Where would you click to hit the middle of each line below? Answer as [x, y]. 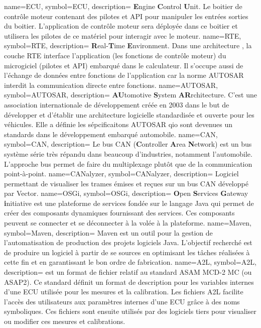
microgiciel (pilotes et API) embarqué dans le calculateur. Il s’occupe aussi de [124, 65]
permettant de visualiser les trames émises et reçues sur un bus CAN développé [126, 183]
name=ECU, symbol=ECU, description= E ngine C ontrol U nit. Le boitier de [123, 6]
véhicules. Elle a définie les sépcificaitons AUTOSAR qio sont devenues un [118, 124]
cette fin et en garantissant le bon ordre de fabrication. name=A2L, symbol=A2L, [130, 262]
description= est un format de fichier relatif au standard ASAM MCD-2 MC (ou [128, 272]
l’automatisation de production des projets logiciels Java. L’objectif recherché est [128, 242]
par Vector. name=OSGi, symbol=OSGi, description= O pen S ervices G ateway [126, 193]
